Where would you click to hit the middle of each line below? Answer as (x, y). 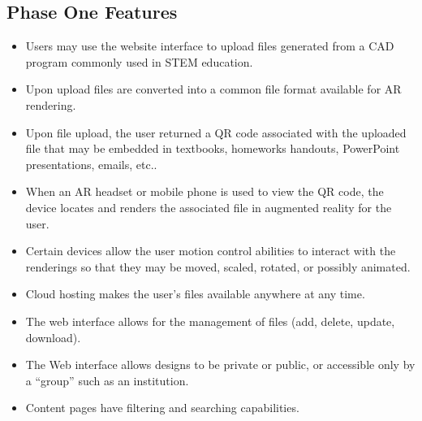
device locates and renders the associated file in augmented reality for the (209, 207)
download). (53, 337)
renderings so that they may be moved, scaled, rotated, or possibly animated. (218, 266)
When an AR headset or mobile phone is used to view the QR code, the (205, 191)
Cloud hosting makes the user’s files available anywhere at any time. (195, 294)
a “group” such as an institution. (107, 380)
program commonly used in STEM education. (139, 61)
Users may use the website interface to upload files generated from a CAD (210, 46)
